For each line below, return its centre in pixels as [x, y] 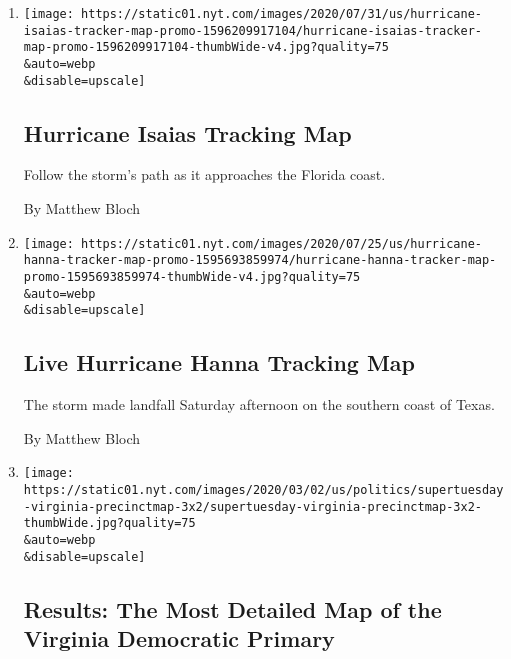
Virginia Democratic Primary [179, 638]
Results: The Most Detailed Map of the [232, 608]
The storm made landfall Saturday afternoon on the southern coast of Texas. [259, 404]
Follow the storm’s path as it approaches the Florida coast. [204, 174]
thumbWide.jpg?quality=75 [109, 523]
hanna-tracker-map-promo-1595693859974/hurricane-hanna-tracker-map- [260, 260]
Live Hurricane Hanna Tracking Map [219, 362]
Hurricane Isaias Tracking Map [187, 132]
